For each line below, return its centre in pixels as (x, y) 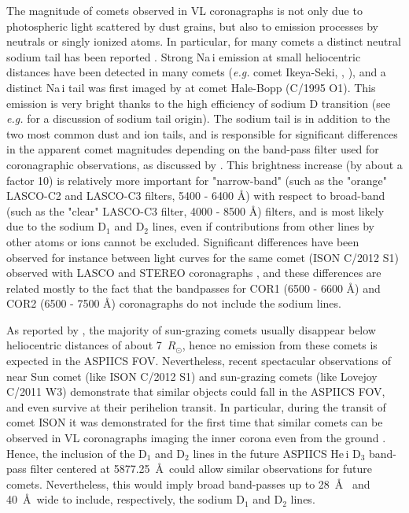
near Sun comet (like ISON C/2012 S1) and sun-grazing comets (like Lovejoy (192, 376)
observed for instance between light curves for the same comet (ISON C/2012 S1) (203, 257)
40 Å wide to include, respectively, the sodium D (125, 499)
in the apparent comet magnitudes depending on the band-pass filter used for (193, 149)
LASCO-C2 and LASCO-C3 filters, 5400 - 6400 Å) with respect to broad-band (196, 196)
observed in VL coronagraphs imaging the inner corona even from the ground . (196, 438)
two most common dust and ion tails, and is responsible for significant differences (202, 133)
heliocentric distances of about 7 (84, 345)
